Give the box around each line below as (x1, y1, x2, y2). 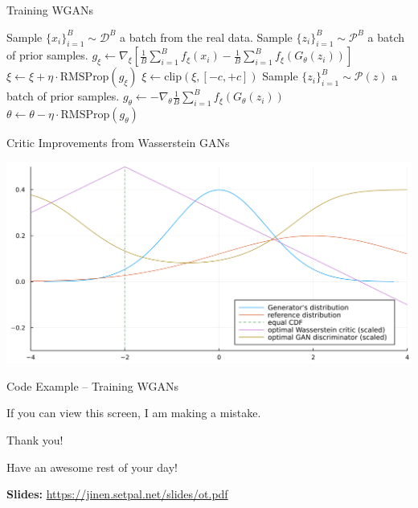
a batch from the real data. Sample (120, 28, 293, 45)
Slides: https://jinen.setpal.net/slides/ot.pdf (6, 485, 228, 502)
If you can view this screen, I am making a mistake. (6, 404, 261, 421)
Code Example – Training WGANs (6, 377, 178, 394)
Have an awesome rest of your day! (6, 458, 178, 475)
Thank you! (6, 432, 64, 449)
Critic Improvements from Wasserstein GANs (6, 134, 230, 151)
